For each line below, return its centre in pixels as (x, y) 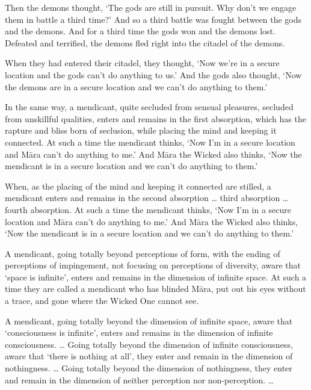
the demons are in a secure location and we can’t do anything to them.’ (136, 86)
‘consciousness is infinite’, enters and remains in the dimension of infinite (139, 333)
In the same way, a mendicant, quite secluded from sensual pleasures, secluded (149, 107)
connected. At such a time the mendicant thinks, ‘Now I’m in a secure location (150, 142)
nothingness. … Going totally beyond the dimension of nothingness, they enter (149, 368)
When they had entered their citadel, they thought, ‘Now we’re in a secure (142, 63)
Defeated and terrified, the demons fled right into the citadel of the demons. (145, 42)
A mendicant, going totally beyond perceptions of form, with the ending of (143, 253)
